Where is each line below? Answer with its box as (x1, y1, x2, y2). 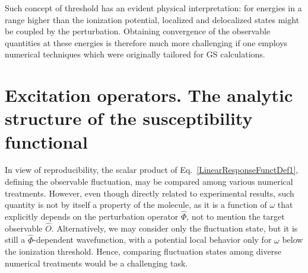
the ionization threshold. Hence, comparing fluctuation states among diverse (5, 245, 281, 258)
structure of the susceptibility (5, 106, 253, 130)
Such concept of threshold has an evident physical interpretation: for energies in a (5, 2, 302, 14)
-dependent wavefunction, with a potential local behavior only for (33, 233, 272, 246)
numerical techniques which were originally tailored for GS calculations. (5, 48, 265, 60)
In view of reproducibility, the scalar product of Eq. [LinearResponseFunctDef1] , (5, 163, 299, 176)
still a (5, 233, 26, 246)
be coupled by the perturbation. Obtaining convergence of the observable (5, 25, 271, 37)
